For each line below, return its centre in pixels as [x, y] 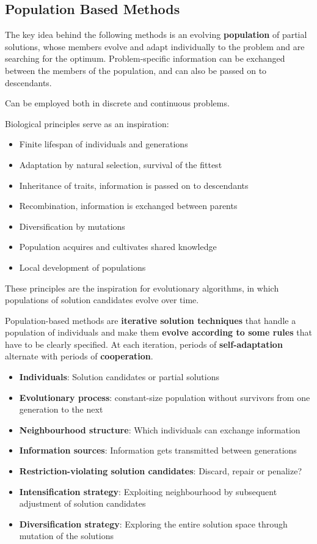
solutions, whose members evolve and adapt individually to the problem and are [155, 46]
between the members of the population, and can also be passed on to [136, 70]
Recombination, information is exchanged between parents [128, 206]
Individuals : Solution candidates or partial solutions [119, 377]
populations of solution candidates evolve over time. [102, 300]
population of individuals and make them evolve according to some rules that [158, 332]
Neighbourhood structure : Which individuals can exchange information [160, 429]
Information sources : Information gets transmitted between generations [158, 450]
